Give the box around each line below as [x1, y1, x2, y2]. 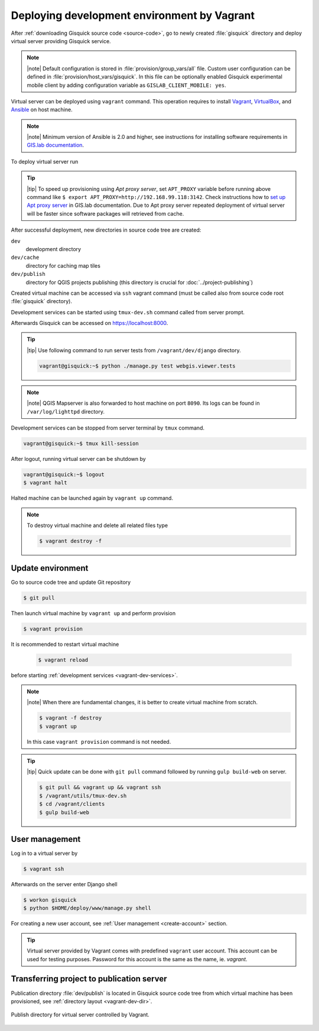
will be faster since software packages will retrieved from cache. [27, 210, 184, 217]
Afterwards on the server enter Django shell [11, 881, 118, 888]
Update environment [11, 563, 89, 573]
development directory [25, 245, 82, 252]
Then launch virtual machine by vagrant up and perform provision [11, 609, 176, 617]
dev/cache [11, 254, 40, 261]
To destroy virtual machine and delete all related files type [27, 522, 168, 529]
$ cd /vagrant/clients [39, 801, 105, 808]
